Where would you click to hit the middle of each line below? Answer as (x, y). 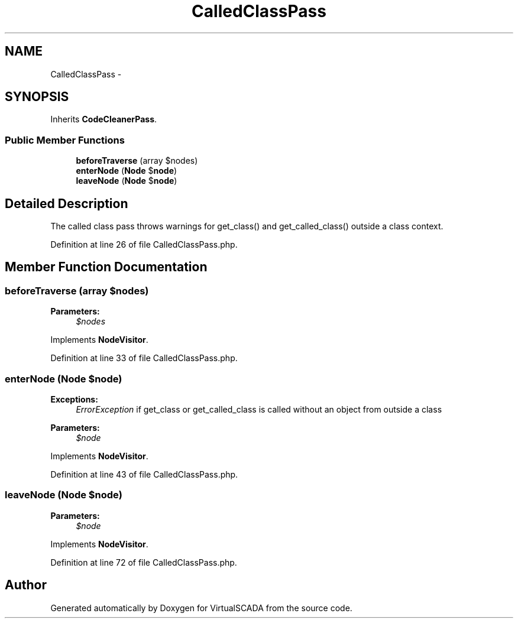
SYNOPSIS (37, 97)
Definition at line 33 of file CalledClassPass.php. (144, 358)
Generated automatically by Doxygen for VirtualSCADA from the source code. (201, 608)
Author (26, 585)
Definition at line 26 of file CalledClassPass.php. (144, 245)
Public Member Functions (65, 140)
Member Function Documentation (106, 267)
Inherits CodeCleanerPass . (104, 119)
